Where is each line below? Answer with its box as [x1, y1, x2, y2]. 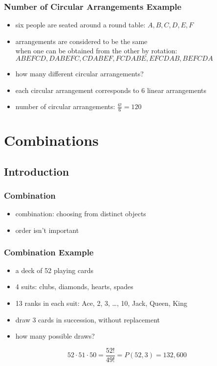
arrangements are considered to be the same [15, 36, 148, 46]
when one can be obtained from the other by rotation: [15, 46, 177, 56]
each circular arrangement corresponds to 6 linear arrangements [15, 85, 207, 95]
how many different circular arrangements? [15, 69, 144, 78]
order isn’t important [15, 225, 79, 235]
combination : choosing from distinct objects [15, 208, 146, 219]
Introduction [4, 163, 69, 179]
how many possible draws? [15, 331, 95, 341]
